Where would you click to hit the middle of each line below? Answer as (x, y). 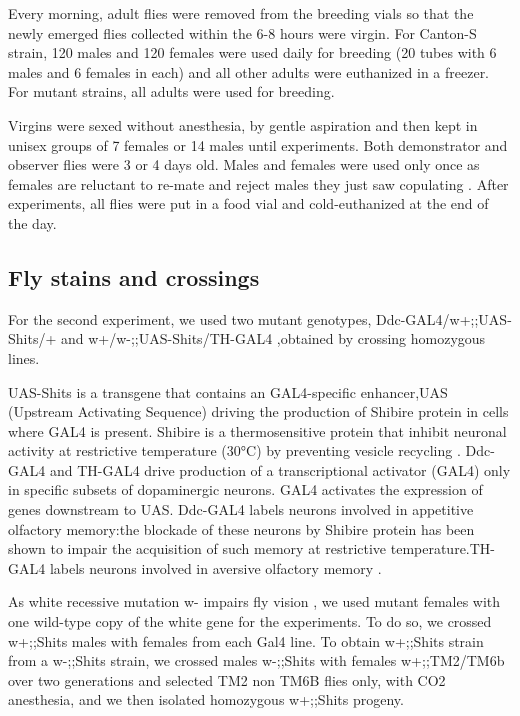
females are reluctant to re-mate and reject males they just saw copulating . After (258, 183)
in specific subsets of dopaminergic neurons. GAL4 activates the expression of (245, 489)
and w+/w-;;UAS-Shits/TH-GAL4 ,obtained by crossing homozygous (273, 338)
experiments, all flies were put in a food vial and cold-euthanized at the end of (248, 203)
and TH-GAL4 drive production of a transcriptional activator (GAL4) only (280, 469)
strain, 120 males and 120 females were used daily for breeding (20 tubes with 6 (252, 52)
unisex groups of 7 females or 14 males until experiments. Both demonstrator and (258, 144)
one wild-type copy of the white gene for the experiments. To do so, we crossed (250, 621)
